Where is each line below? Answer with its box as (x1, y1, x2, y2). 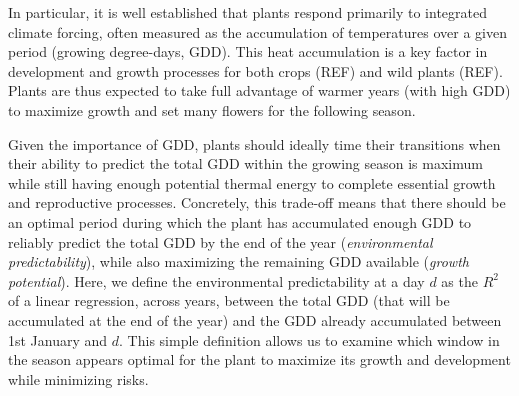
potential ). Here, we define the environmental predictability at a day (8, 270, 425, 291)
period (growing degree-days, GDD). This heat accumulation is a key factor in (8, 41, 488, 62)
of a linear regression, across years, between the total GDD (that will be (8, 290, 450, 311)
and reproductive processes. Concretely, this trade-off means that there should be (8, 192, 506, 213)
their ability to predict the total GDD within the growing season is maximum (8, 153, 483, 174)
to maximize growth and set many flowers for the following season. (8, 99, 416, 120)
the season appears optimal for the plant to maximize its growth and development (8, 349, 511, 370)
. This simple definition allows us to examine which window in (119, 329, 500, 350)
